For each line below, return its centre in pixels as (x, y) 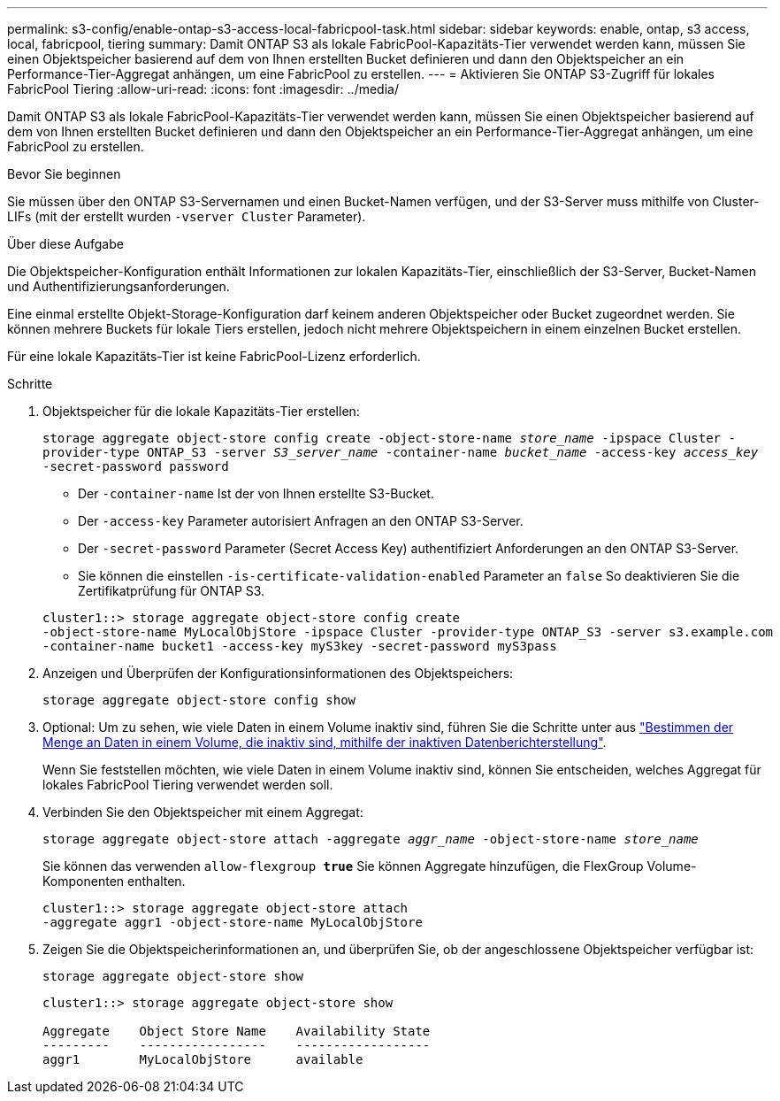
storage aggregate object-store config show (199, 700)
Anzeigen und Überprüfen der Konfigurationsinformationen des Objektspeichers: (278, 673)
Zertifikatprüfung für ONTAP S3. (172, 591)
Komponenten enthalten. (114, 881)
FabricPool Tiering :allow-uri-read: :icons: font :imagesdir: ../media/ (203, 89)
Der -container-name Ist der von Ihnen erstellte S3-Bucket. (256, 493)
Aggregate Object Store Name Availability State (237, 1031)
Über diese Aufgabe (65, 244)
